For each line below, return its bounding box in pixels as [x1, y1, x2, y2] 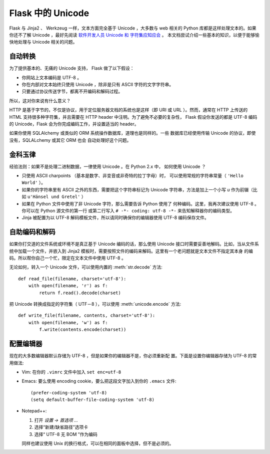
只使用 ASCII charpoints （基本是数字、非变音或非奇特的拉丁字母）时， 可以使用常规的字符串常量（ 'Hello [21, 173, 243, 179]
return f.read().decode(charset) [39, 290, 121, 296]
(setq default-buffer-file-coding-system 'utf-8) [30, 397, 155, 403]
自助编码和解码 [9, 228, 55, 237]
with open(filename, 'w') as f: [28, 320, 108, 325]
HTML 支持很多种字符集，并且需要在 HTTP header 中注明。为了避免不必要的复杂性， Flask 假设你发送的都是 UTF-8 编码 [9, 114, 257, 120]
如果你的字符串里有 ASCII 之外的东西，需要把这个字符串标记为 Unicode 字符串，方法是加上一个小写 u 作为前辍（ [21, 186, 253, 192]
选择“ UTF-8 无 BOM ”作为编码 [34, 431, 97, 437]
